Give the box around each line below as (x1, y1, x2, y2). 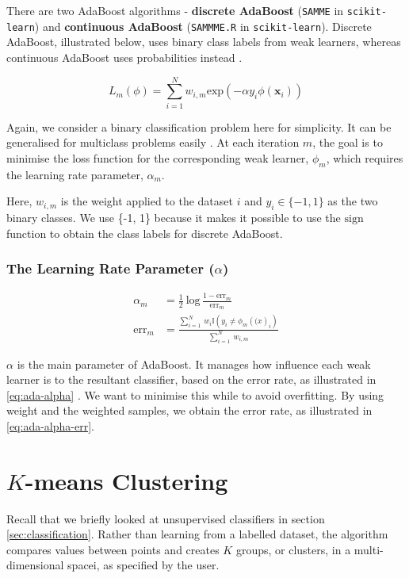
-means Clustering (25, 464, 228, 496)
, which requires (326, 149, 403, 166)
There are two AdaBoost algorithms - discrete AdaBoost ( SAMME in (6, 2, 344, 18)
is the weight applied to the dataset (60, 193, 233, 209)
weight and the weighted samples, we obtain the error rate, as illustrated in (6, 402, 373, 419)
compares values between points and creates (6, 541, 220, 557)
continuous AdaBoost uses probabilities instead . (6, 48, 243, 65)
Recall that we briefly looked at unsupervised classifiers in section (6, 510, 325, 526)
